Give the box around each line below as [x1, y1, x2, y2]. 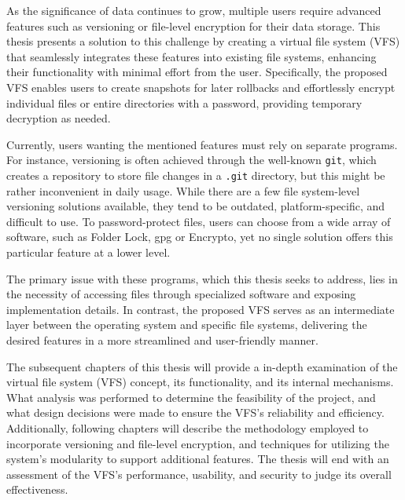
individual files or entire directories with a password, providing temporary [6, 94, 363, 111]
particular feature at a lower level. [6, 244, 171, 261]
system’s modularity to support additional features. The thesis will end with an [6, 451, 389, 467]
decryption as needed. [6, 110, 111, 126]
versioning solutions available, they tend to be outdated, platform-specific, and [6, 198, 385, 214]
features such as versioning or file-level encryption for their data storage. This [6, 17, 381, 34]
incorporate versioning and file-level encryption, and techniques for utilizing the [6, 435, 389, 451]
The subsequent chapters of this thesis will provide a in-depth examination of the [6, 358, 398, 374]
